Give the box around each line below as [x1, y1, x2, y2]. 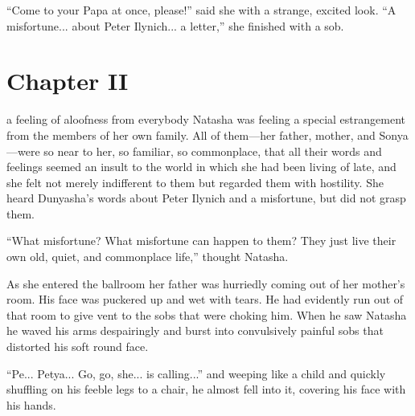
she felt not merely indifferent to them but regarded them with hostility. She [6, 173, 384, 190]
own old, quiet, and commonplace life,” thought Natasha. [6, 248, 289, 265]
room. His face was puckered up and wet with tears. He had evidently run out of [6, 291, 404, 308]
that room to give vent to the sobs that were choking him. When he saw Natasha [6, 306, 407, 323]
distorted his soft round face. [6, 338, 149, 355]
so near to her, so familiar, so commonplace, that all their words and [43, 142, 382, 159]
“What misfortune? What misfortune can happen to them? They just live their [6, 232, 397, 249]
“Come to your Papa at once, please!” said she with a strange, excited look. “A [6, 2, 397, 18]
